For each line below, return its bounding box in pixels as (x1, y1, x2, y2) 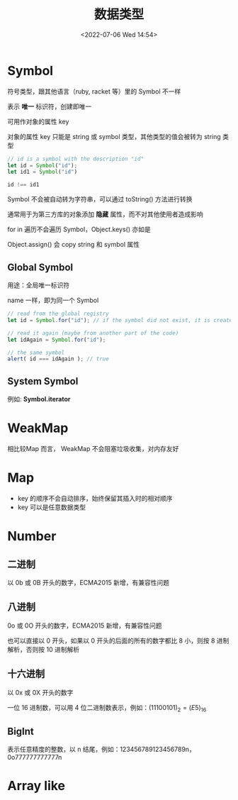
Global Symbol (7, 261, 73, 273)
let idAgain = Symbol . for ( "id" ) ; (7, 336, 106, 343)
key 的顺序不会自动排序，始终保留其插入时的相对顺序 (17, 494, 173, 502)
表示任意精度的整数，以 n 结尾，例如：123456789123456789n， (7, 745, 196, 754)
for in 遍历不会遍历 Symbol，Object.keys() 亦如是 (7, 225, 151, 234)
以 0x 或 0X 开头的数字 (7, 688, 74, 696)
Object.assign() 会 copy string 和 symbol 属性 (7, 240, 140, 249)
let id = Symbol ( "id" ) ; (7, 162, 78, 169)
